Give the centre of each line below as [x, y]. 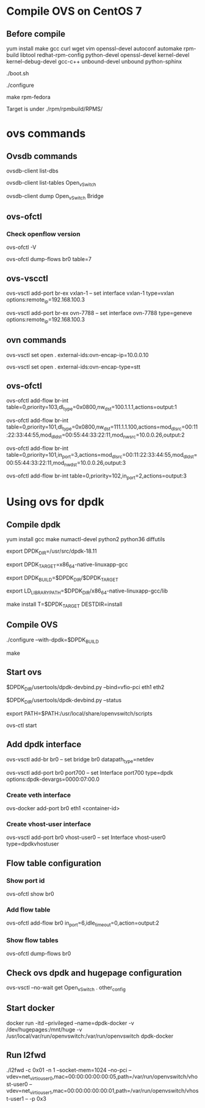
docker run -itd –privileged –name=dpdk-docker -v [70, 1023]
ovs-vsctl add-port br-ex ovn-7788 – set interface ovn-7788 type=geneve [99, 312]
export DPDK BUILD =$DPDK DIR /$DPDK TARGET [63, 578]
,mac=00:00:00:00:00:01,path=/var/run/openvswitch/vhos [125, 1091]
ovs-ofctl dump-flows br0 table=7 [49, 259]
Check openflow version [43, 234]
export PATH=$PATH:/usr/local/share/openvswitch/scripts [79, 714]
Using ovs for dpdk [56, 502]
